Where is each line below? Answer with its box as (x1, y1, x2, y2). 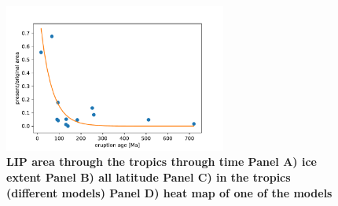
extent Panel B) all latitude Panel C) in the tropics (6, 168, 291, 185)
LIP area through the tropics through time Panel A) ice (6, 153, 317, 170)
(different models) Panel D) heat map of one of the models (6, 184, 332, 200)
